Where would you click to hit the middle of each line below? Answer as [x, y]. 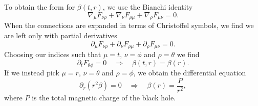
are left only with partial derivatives [61, 35]
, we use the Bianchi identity [148, 7]
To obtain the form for [40, 7]
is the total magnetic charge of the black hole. [104, 97]
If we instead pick [32, 73]
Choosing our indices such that [53, 54]
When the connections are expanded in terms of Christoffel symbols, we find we [129, 25]
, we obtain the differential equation [190, 73]
